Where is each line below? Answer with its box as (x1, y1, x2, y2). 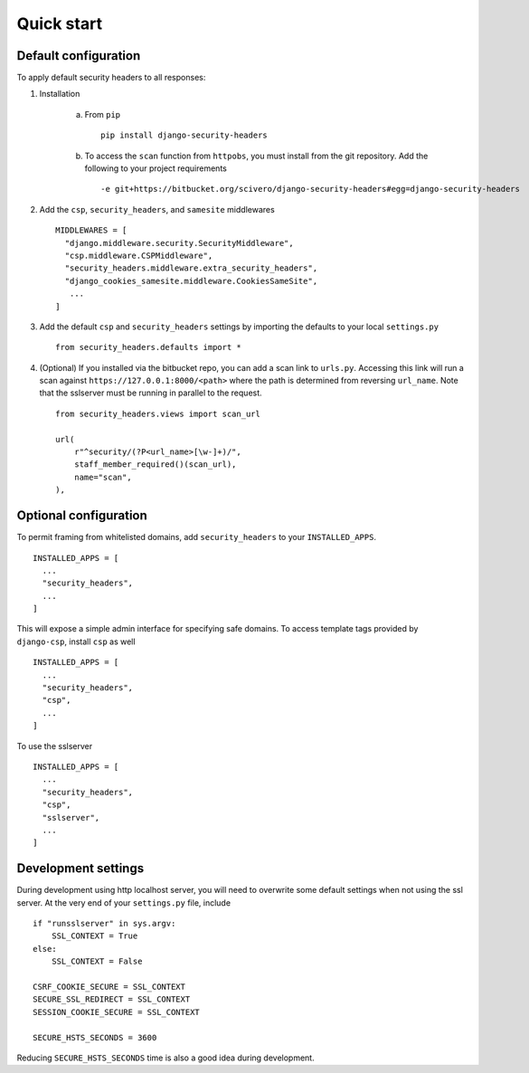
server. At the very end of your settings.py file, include (16, 897, 231, 908)
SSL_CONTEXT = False (51, 956, 143, 967)
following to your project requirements (84, 163, 228, 174)
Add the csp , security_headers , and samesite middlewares (39, 204, 275, 214)
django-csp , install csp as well (16, 636, 136, 647)
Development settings (16, 860, 145, 877)
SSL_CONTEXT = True (51, 931, 138, 941)
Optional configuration (16, 508, 148, 524)
